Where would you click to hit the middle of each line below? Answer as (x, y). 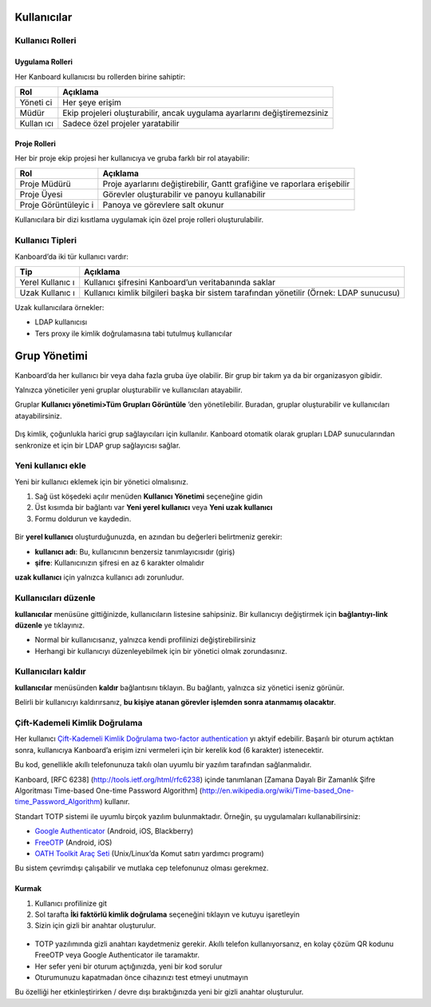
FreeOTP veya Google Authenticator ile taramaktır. (117, 955)
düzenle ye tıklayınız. (50, 625)
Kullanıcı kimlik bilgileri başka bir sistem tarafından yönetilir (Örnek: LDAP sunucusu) (242, 293)
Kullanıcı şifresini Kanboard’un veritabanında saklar (180, 282)
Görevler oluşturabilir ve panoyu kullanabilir (184, 194)
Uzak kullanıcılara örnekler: (59, 307)
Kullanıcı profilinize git (71, 903)
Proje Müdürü (45, 184)
